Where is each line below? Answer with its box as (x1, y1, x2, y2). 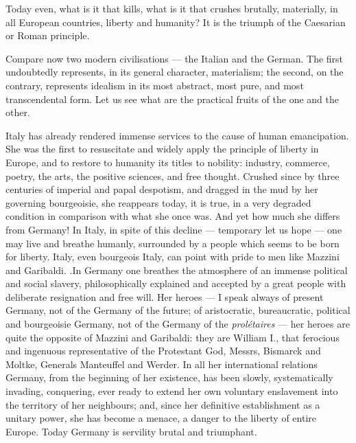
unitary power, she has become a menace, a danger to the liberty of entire (5, 411, 316, 425)
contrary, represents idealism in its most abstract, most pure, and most (5, 78, 304, 92)
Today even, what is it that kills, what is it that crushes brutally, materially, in (5, 1, 338, 15)
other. (5, 105, 30, 120)
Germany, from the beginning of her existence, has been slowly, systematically (5, 370, 333, 385)
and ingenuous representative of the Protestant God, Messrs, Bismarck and (5, 343, 321, 358)
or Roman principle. (5, 28, 90, 43)
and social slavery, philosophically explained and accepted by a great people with (5, 276, 346, 291)
